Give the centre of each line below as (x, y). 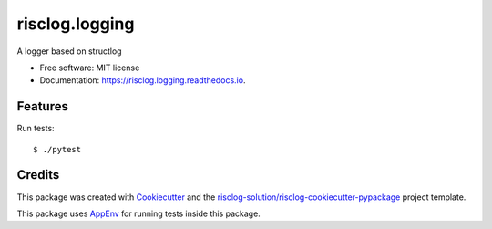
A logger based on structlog (69, 51)
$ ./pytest (57, 149)
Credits (38, 175)
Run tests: (36, 129)
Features (42, 106)
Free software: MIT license (90, 68)
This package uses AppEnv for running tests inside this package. (139, 213)
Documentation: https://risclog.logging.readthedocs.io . (143, 80)
